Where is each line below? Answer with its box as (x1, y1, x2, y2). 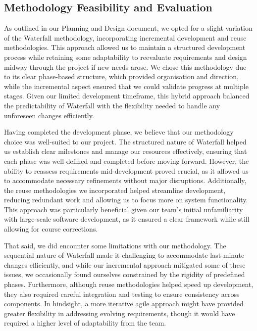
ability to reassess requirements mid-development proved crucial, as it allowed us (4, 165, 249, 176)
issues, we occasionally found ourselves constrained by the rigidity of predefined (4, 269, 245, 280)
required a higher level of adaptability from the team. (4, 318, 166, 328)
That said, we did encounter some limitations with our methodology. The (4, 240, 226, 250)
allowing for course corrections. (4, 224, 98, 234)
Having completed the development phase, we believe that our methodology (4, 127, 234, 137)
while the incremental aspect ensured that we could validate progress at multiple (4, 81, 249, 91)
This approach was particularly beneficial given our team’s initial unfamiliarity (4, 204, 243, 214)
